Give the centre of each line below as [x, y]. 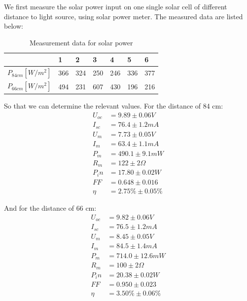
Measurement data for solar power [81, 42]
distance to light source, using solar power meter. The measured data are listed [123, 16]
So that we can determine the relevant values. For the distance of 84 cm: [114, 105]
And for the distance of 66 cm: [50, 208]
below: [14, 26]
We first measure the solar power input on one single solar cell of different [116, 6]
